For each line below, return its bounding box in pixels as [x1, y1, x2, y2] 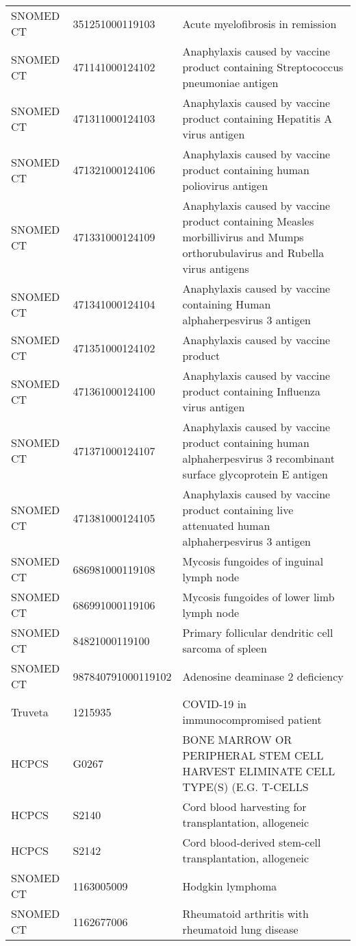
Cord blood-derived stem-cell [182, 834, 321, 850]
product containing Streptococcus [182, 59, 344, 75]
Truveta [11, 703, 49, 720]
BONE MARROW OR [182, 731, 292, 747]
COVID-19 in [182, 696, 247, 712]
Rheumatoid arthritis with [182, 906, 309, 921]
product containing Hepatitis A [182, 110, 333, 126]
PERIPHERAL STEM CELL [182, 747, 324, 763]
